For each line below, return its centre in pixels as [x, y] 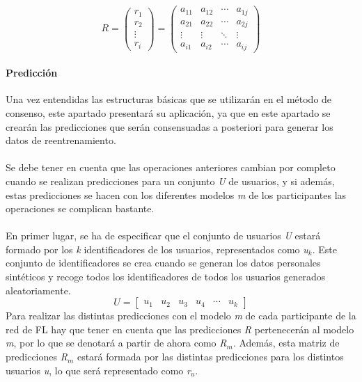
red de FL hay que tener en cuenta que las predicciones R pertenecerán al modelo [180, 329]
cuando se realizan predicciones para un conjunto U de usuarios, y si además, [170, 181]
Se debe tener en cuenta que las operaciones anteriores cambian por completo [171, 167]
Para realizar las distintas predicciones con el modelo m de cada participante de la [181, 316]
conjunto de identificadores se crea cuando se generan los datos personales [163, 263]
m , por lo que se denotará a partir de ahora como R [116, 343]
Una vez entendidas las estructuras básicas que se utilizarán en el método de [169, 99]
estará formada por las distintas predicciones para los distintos [210, 357]
